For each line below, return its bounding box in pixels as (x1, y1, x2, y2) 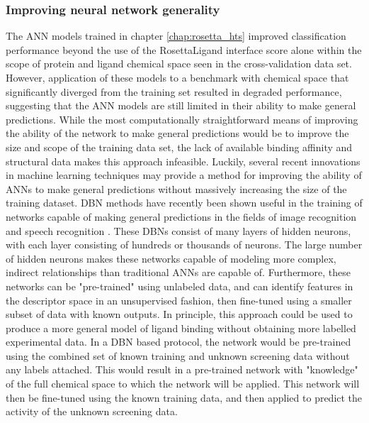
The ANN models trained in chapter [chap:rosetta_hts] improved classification (6, 28, 346, 43)
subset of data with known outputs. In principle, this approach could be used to (6, 307, 353, 322)
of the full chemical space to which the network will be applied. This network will (6, 376, 360, 391)
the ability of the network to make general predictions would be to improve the (6, 126, 349, 141)
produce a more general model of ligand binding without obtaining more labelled (6, 320, 356, 335)
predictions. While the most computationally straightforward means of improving (6, 111, 358, 126)
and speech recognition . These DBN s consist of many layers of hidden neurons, (6, 223, 351, 238)
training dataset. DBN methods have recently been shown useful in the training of (6, 195, 363, 210)
